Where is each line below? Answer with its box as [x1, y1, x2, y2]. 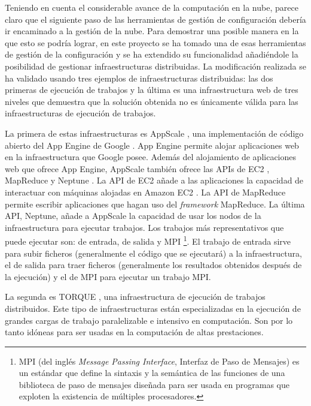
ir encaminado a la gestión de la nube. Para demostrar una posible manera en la [5, 25, 299, 37]
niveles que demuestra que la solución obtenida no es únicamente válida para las [5, 95, 298, 107]
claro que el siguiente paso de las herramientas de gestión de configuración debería [5, 13, 306, 25]
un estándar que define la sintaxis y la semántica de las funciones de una [19, 366, 285, 379]
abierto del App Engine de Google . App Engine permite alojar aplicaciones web [5, 139, 299, 151]
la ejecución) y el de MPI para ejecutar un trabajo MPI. [5, 270, 211, 282]
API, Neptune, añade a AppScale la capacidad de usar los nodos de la [5, 209, 261, 222]
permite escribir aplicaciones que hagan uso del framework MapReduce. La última [5, 197, 305, 210]
